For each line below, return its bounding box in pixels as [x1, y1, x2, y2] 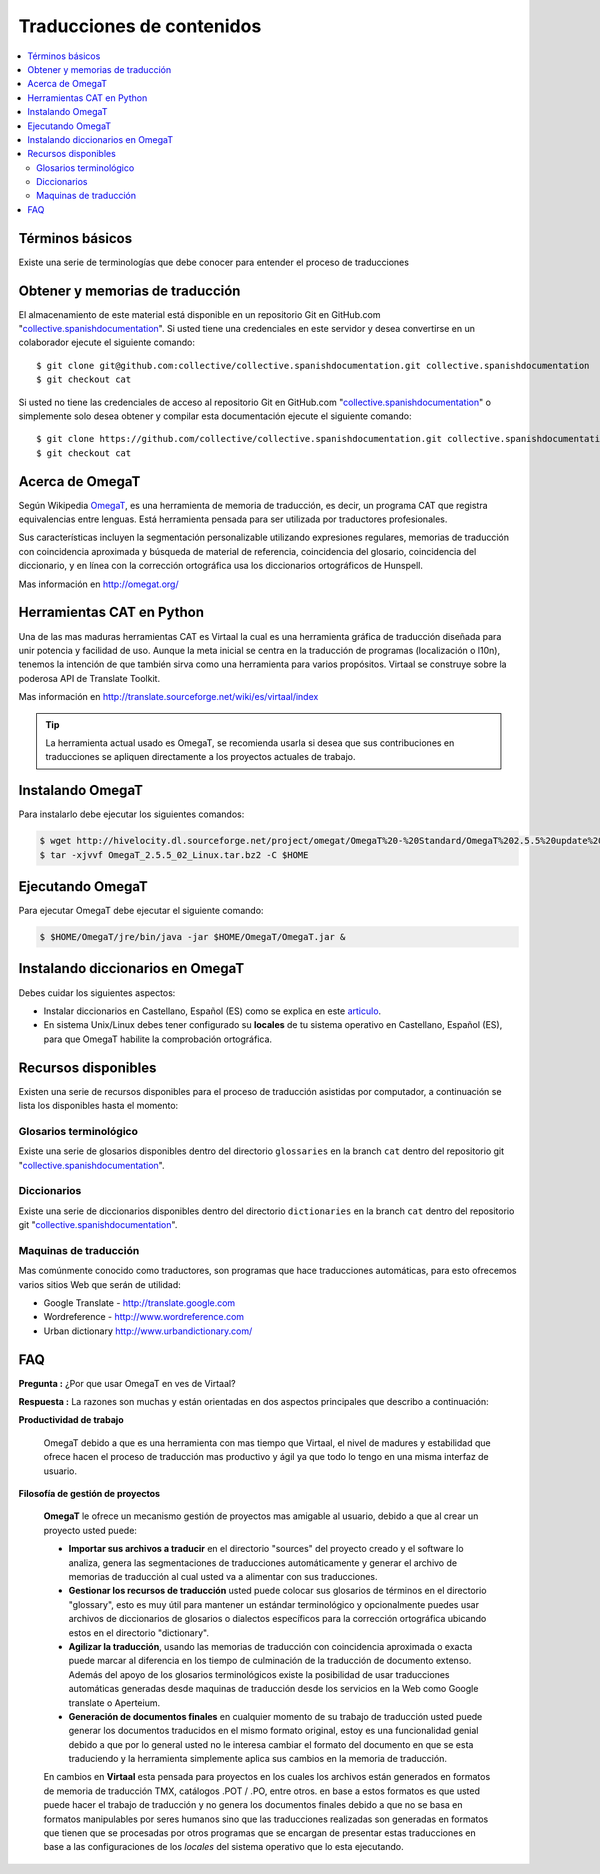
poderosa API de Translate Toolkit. [18, 672, 160, 684]
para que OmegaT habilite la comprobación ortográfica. [43, 1033, 273, 1045]
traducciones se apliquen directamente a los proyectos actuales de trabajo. [45, 751, 356, 763]
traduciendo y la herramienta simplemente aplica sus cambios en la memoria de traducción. [68, 1753, 447, 1765]
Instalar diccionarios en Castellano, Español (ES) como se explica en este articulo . [43, 1005, 382, 1017]
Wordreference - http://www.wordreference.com [43, 1311, 245, 1323]
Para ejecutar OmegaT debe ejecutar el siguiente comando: [18, 905, 264, 917]
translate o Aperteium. [68, 1696, 160, 1709]
